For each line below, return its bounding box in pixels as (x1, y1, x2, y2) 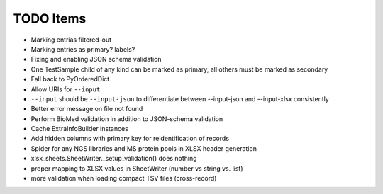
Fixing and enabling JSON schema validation (30, 55, 162, 64)
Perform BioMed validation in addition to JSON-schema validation (30, 114, 223, 123)
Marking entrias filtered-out (30, 35, 112, 44)
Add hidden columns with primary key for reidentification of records (30, 135, 230, 143)
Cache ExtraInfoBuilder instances (30, 125, 129, 133)
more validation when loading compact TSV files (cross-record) (30, 174, 217, 183)
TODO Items (13, 11, 87, 26)
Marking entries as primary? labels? (30, 45, 135, 53)
